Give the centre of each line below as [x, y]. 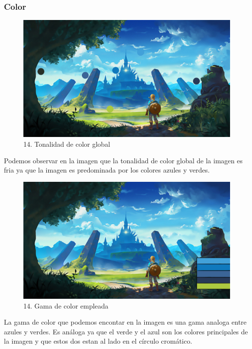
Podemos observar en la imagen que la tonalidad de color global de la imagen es [123, 160]
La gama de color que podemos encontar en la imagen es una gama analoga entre [125, 322]
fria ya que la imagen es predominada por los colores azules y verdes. [107, 170]
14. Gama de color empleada [66, 305]
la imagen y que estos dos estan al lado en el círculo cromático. [98, 341]
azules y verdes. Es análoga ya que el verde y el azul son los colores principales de [126, 331]
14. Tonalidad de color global [67, 144]
